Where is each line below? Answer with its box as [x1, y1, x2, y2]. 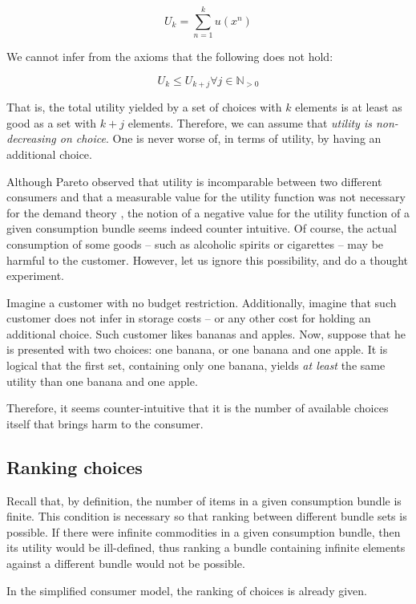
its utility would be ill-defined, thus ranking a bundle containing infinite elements [6, 539, 406, 556]
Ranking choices [6, 454, 143, 479]
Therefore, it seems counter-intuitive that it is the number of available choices [6, 399, 389, 416]
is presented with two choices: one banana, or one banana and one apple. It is [6, 341, 388, 358]
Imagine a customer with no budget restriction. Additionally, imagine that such [6, 294, 397, 310]
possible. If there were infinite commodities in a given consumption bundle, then [6, 523, 401, 540]
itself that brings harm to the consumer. [6, 415, 204, 432]
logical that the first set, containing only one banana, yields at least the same [6, 357, 386, 374]
